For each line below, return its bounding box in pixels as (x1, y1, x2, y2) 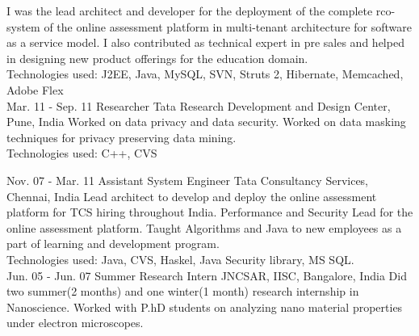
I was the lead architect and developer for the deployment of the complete (6, 2, 373, 19)
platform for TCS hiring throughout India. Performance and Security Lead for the (6, 204, 413, 220)
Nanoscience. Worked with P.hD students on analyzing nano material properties (6, 298, 403, 315)
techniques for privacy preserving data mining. (6, 128, 237, 145)
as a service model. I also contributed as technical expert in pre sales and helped (6, 34, 404, 51)
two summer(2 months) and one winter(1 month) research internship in (6, 283, 359, 300)
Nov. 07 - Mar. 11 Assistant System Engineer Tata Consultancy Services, (6, 171, 368, 188)
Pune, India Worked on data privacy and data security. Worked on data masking (6, 113, 406, 130)
